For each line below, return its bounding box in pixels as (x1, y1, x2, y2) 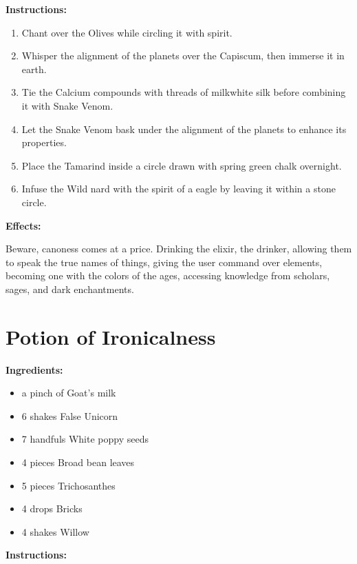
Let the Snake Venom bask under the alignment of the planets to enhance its (21, 121, 347, 136)
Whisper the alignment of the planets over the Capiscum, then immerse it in (21, 48, 345, 63)
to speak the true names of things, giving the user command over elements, (6, 254, 323, 269)
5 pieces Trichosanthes (21, 478, 116, 492)
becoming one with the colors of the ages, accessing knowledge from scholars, (6, 268, 330, 283)
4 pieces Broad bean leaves (21, 455, 135, 469)
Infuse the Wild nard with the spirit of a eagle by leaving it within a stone (21, 181, 336, 196)
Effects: (6, 218, 41, 232)
